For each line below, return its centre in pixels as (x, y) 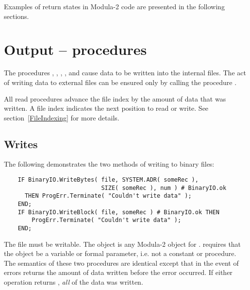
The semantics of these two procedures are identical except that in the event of (121, 263)
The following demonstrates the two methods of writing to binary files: (109, 164)
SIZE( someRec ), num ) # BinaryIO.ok (164, 188)
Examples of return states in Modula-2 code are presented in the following (114, 6)
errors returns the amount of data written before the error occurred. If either (118, 272)
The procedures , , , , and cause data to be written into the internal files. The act (125, 73)
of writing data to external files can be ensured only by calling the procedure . (120, 82)
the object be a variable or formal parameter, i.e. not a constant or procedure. (120, 253)
